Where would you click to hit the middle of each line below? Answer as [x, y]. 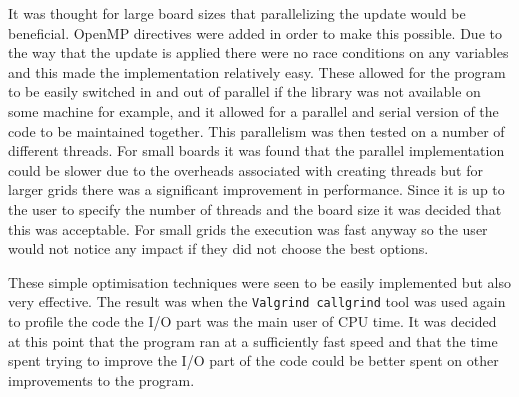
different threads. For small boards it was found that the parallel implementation [256, 150]
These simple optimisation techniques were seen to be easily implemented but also [259, 281]
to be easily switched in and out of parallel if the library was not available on [244, 91]
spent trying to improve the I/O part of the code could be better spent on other [253, 360]
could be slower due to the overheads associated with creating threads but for [246, 169]
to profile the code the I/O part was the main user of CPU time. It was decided [252, 320]
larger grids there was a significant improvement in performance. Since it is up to [256, 189]
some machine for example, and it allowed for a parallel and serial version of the [253, 110]
